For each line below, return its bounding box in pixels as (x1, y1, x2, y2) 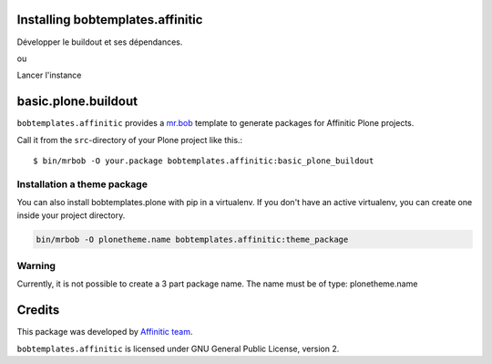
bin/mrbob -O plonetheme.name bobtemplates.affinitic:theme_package (36, 234, 349, 244)
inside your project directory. (16, 210, 126, 221)
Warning (16, 259, 56, 272)
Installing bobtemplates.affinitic (16, 12, 203, 27)
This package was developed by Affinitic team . (16, 327, 193, 338)
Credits (16, 302, 60, 318)
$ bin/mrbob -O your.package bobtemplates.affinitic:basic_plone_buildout (33, 155, 374, 166)
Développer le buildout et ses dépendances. (16, 36, 183, 47)
